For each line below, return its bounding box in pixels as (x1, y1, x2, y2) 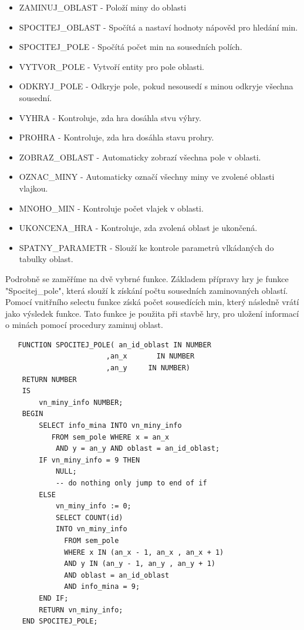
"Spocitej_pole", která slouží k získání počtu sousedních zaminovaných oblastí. (5, 284, 288, 296)
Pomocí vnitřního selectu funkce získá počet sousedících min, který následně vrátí (5, 296, 299, 308)
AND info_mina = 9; (64, 582, 140, 591)
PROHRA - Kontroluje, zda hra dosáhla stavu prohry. (19, 131, 214, 143)
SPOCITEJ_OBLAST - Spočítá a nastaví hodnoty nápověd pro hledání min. (19, 21, 298, 33)
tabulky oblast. (19, 253, 73, 265)
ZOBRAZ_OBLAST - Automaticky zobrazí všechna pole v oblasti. (19, 150, 261, 163)
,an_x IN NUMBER (106, 352, 195, 361)
